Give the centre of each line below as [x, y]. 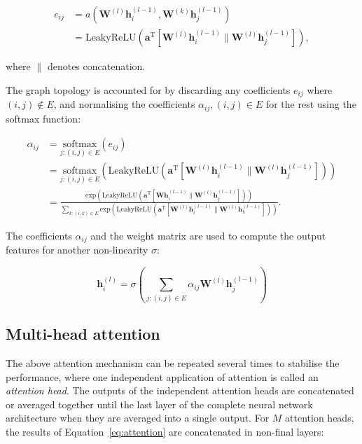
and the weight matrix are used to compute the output [208, 235]
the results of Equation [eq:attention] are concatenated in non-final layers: [165, 431]
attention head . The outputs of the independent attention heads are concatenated [180, 390]
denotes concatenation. [96, 66]
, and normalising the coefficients [124, 104]
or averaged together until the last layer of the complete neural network [159, 404]
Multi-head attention [83, 334]
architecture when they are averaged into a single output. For [138, 418]
